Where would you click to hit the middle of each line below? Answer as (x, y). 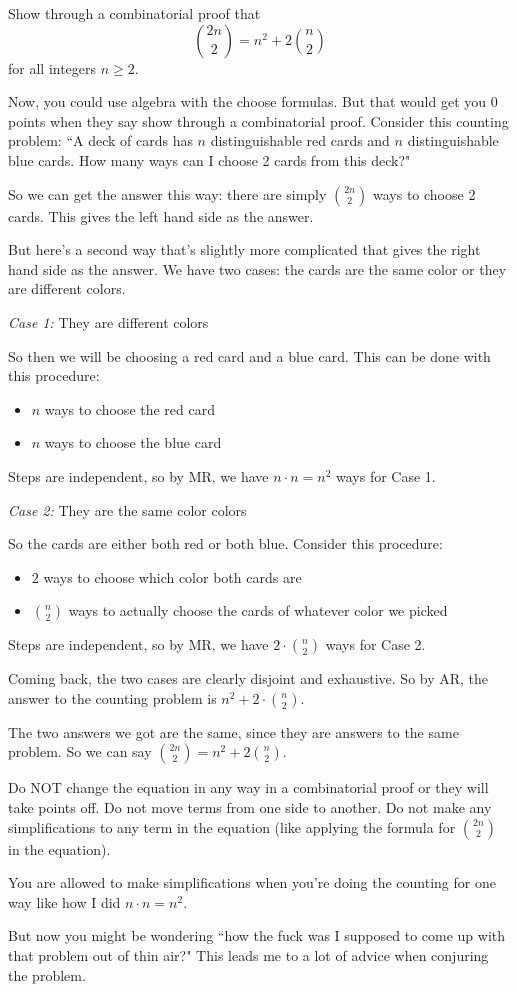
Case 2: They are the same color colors (127, 509)
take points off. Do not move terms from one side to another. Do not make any (250, 807)
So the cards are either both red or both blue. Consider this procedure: (225, 543)
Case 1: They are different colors (108, 321)
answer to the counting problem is (112, 697)
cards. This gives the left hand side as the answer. (161, 215)
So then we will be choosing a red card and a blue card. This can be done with (249, 355)
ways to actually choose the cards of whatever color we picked (258, 610)
